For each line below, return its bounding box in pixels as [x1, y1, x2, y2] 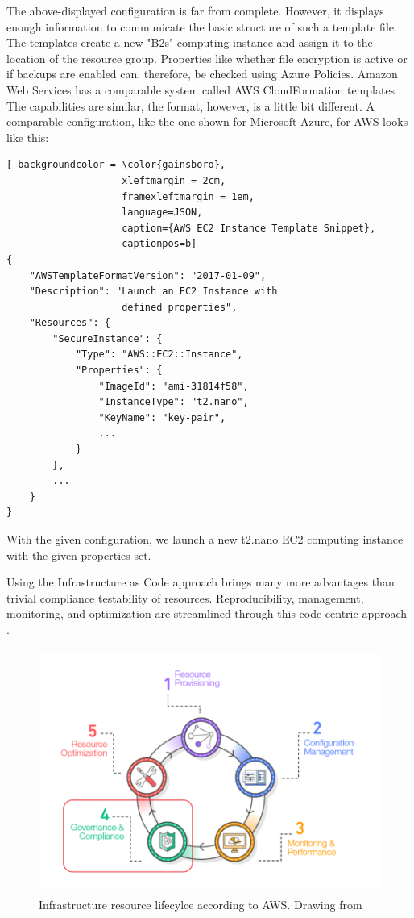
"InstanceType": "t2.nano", [98, 396, 249, 408]
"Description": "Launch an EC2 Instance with [29, 286, 278, 298]
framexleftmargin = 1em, [122, 190, 255, 202]
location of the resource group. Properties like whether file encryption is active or [6, 49, 408, 66]
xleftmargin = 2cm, [122, 174, 226, 186]
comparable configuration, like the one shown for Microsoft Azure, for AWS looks [6, 113, 408, 130]
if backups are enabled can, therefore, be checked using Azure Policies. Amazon [6, 65, 398, 82]
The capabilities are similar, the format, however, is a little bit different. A [6, 97, 375, 114]
